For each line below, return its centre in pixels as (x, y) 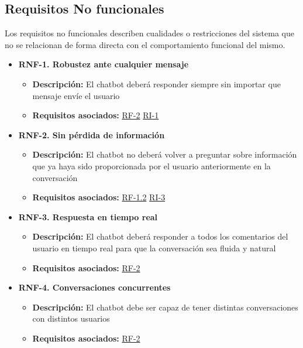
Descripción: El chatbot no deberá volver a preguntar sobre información (165, 154)
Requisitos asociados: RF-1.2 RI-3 (99, 197)
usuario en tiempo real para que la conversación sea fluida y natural (154, 248)
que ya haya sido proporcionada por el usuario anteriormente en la (151, 166)
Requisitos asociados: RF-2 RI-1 (96, 115)
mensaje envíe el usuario (76, 95)
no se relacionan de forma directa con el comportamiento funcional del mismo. (145, 44)
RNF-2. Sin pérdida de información (92, 134)
